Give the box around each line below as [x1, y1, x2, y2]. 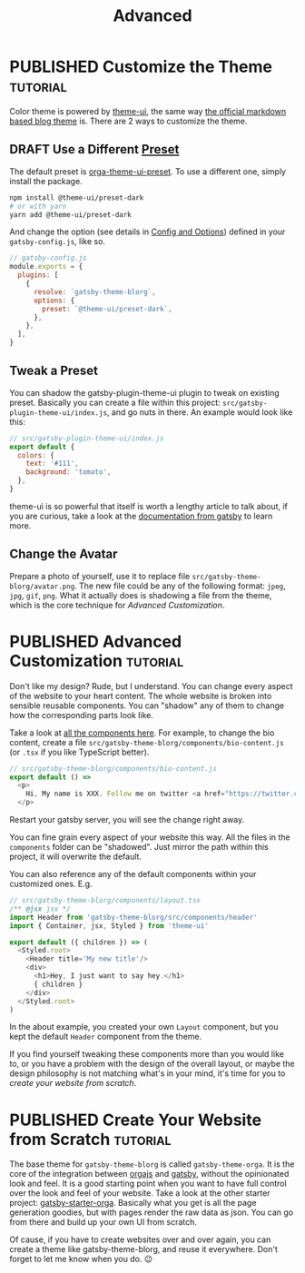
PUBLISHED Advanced [9, 631, 182, 652]
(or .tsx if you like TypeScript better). [9, 746, 150, 757]
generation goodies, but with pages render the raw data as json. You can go [9, 1207, 294, 1218]
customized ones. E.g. [9, 878, 93, 890]
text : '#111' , [25, 459, 79, 469]
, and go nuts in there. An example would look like [106, 406, 293, 418]
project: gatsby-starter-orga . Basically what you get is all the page [9, 1198, 257, 1209]
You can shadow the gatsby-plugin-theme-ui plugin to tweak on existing [9, 387, 280, 398]
